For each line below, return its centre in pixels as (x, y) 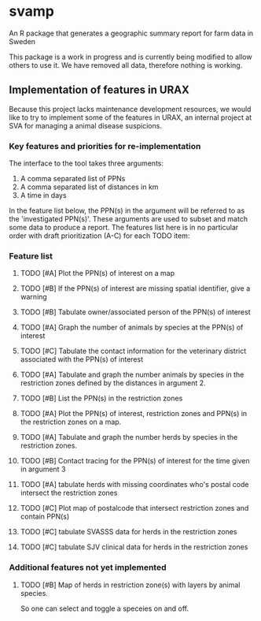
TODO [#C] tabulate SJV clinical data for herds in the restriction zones (134, 547)
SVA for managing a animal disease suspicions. (85, 125)
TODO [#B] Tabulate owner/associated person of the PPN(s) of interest (135, 312)
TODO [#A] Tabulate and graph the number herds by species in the (129, 437)
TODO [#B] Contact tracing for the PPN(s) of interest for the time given (135, 461)
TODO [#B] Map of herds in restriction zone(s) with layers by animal (130, 585)
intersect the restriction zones (69, 493)
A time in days (43, 195)
